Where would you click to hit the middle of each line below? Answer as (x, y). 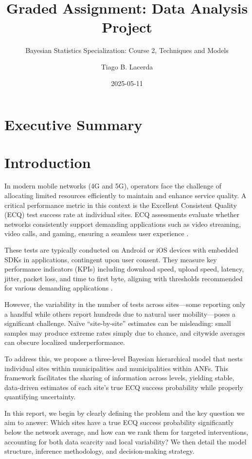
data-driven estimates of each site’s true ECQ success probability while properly (124, 387)
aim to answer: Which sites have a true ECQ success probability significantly (119, 422)
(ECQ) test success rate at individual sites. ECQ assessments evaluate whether (122, 214)
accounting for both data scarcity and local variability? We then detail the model (126, 441)
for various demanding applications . (59, 288)
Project (127, 27)
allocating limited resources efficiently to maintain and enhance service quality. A (126, 195)
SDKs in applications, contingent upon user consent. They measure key (111, 259)
